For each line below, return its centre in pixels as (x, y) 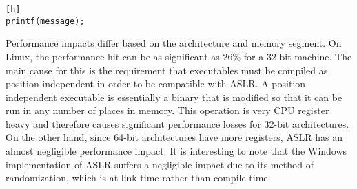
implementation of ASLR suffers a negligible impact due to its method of (160, 164)
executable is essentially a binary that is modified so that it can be (201, 97)
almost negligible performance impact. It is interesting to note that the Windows (176, 151)
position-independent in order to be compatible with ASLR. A (137, 84)
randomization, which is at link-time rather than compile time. (138, 178)
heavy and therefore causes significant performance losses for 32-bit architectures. (177, 123)
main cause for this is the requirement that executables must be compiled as (167, 70)
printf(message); (45, 21)
